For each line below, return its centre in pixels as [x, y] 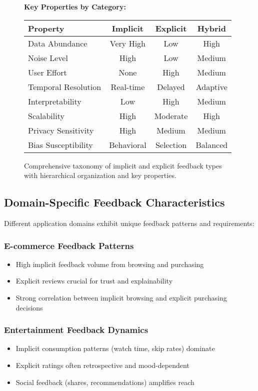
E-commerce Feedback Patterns [69, 245]
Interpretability [55, 101]
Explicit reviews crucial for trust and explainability [94, 281]
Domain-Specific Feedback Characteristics [114, 202]
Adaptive [211, 86]
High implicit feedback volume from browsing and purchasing [110, 264]
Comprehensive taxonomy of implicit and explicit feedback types [123, 165]
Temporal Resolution [65, 86]
